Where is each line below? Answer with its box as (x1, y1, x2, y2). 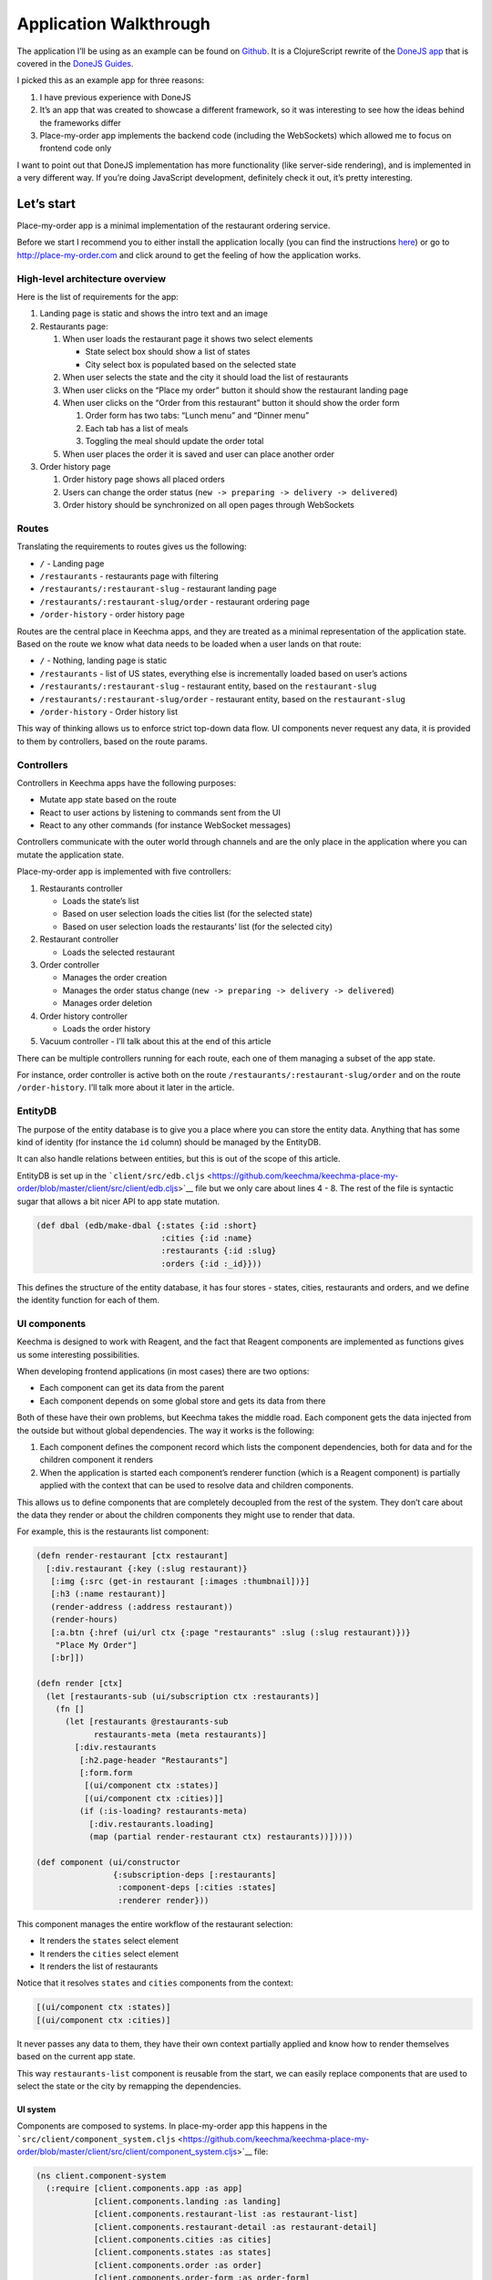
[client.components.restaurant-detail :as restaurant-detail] (93, 2222, 378, 2232)
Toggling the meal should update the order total (85, 436, 264, 447)
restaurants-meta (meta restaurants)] (93, 1729, 268, 1739)
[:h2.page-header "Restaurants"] (78, 1755, 229, 1765)
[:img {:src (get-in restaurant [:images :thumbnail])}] (50, 1576, 311, 1587)
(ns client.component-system (36, 2171, 167, 2182)
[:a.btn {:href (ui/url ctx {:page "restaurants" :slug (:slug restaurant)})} (50, 1627, 412, 1637)
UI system (16, 2103, 56, 2115)
